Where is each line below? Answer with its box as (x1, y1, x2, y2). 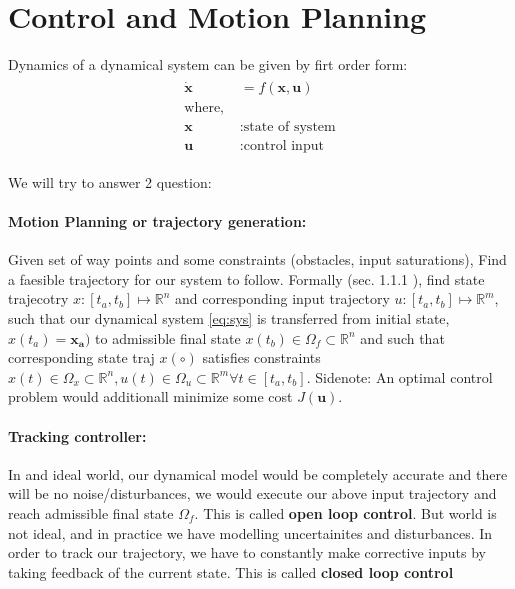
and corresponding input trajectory (174, 288, 390, 309)
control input (243, 138, 324, 153)
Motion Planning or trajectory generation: (8, 211, 307, 232)
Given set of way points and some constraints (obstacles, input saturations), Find (8, 249, 507, 270)
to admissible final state (95, 327, 241, 348)
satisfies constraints (202, 347, 321, 368)
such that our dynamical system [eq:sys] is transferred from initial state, (8, 308, 450, 329)
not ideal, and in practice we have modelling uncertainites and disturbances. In (8, 522, 493, 543)
